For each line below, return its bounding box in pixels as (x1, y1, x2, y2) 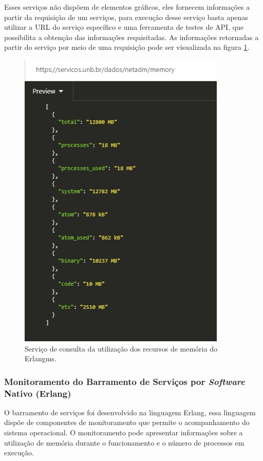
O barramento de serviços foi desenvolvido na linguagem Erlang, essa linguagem (4, 407, 256, 417)
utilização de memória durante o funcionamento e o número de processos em (4, 437, 245, 448)
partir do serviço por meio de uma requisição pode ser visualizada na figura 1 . (4, 42, 250, 52)
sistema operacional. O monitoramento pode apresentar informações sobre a (4, 427, 243, 438)
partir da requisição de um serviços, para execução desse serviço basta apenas (4, 11, 248, 22)
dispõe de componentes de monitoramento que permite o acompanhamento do (4, 417, 250, 428)
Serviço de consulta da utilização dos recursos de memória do (25, 343, 217, 354)
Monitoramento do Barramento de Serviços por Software (4, 375, 245, 388)
